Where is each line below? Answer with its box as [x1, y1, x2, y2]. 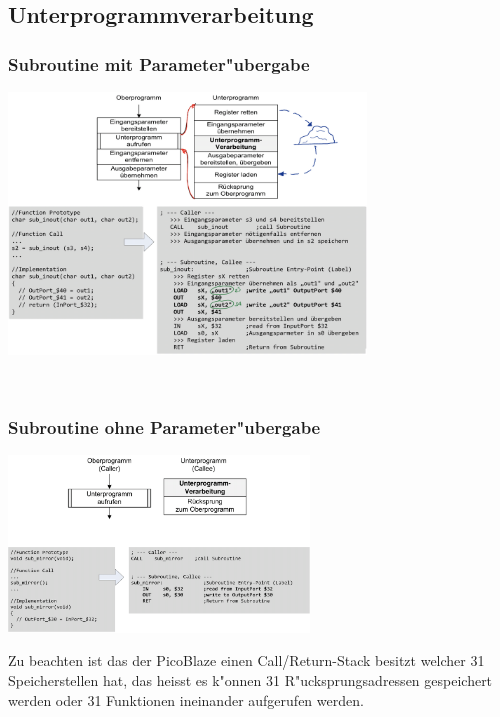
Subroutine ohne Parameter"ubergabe [8, 415, 321, 440]
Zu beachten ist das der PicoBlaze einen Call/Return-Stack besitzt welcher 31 [8, 650, 485, 671]
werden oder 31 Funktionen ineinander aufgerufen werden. [8, 689, 364, 710]
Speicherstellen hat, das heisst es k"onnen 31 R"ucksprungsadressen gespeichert [8, 670, 493, 691]
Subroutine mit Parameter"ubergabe [8, 51, 310, 76]
